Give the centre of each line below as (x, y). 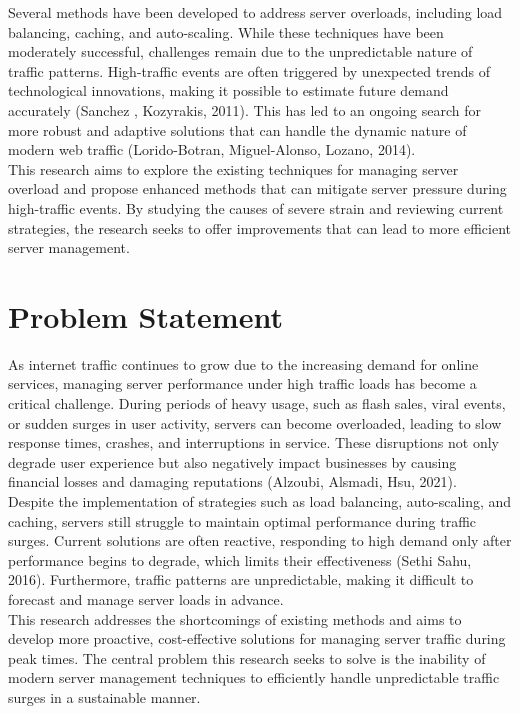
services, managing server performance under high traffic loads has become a (242, 383)
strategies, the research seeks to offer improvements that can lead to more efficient (260, 227)
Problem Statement (145, 315)
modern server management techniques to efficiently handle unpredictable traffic (254, 677)
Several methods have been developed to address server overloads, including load (255, 12)
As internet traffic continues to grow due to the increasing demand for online (243, 363)
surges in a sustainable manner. (104, 696)
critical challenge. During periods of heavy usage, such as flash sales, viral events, (257, 403)
